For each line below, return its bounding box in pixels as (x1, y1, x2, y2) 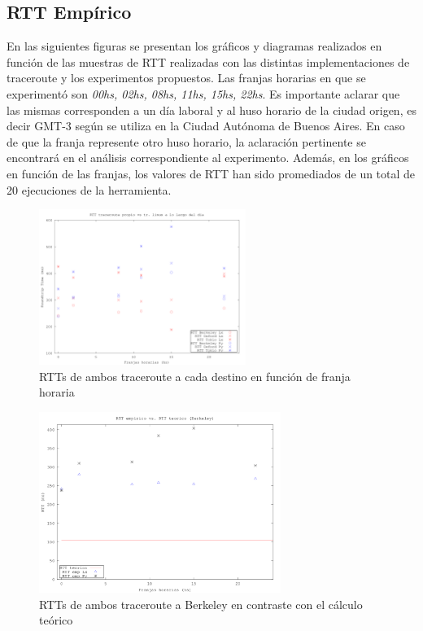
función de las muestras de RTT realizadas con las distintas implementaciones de (7, 53, 410, 70)
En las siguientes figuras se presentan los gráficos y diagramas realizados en (7, 37, 382, 55)
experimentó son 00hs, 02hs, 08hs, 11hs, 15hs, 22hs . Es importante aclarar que (7, 85, 400, 102)
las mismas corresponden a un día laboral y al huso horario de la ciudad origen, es (7, 101, 416, 118)
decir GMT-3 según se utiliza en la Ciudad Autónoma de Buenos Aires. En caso (7, 117, 405, 134)
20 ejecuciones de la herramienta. (7, 181, 172, 198)
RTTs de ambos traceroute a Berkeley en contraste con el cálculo (39, 595, 363, 612)
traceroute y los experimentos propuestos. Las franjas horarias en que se (7, 69, 366, 86)
